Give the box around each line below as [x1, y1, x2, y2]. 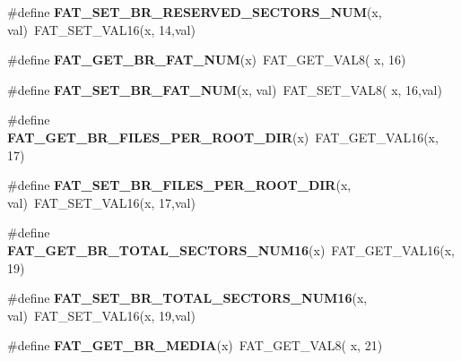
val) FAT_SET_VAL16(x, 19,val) [7, 305, 196, 324]
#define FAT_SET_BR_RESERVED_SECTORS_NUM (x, [7, 3, 382, 21]
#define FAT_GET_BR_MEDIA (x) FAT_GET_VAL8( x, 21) [7, 336, 383, 355]
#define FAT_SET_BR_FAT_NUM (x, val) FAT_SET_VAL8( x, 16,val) [7, 80, 442, 99]
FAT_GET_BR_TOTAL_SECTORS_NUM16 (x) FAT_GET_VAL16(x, [7, 240, 455, 259]
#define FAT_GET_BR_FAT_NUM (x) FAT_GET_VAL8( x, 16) [7, 50, 406, 69]
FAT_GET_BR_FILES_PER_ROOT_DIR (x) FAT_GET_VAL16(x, [7, 127, 439, 146]
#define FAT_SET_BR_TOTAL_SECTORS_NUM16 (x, [7, 288, 368, 307]
